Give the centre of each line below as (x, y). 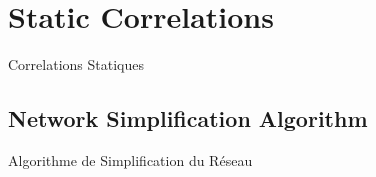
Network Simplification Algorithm (188, 118)
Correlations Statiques (76, 64)
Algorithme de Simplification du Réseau (130, 159)
